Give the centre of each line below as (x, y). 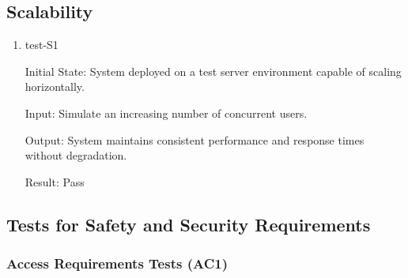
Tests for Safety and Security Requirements (189, 224)
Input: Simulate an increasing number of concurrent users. (166, 113)
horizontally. (55, 86)
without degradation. (76, 155)
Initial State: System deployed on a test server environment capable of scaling (213, 71)
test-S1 (42, 45)
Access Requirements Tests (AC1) (117, 263)
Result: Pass (55, 181)
